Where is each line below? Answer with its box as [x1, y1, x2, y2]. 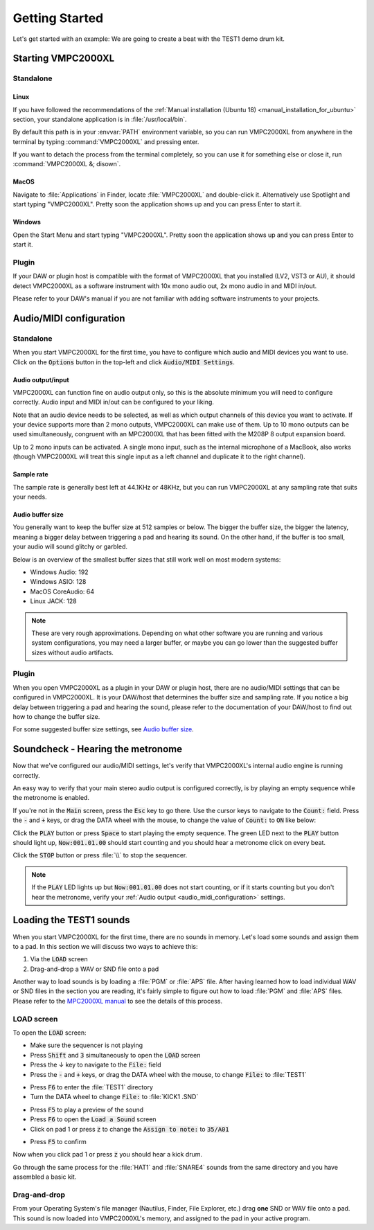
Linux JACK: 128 [30, 597, 77, 605]
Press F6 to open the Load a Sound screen [30, 1115, 157, 1123]
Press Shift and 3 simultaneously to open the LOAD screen [30, 1051, 201, 1059]
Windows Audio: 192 [30, 568, 89, 576]
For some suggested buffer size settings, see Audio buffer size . [12, 725, 194, 733]
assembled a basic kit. [12, 1173, 77, 1181]
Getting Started [12, 10, 104, 26]
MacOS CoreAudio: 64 [30, 587, 95, 596]
